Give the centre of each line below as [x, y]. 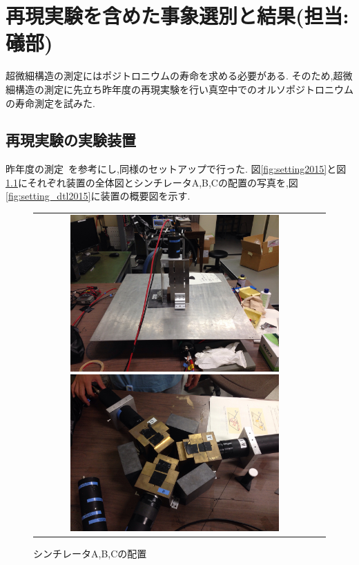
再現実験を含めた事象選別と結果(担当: [177, 16]
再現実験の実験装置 [71, 140]
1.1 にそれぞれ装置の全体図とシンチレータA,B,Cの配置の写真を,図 [152, 182]
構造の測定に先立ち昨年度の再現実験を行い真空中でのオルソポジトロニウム [184, 89]
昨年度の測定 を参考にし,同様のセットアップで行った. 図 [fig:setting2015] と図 [176, 169]
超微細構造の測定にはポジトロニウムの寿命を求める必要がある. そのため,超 [174, 76]
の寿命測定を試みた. [50, 103]
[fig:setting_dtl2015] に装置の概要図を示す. [98, 196]
